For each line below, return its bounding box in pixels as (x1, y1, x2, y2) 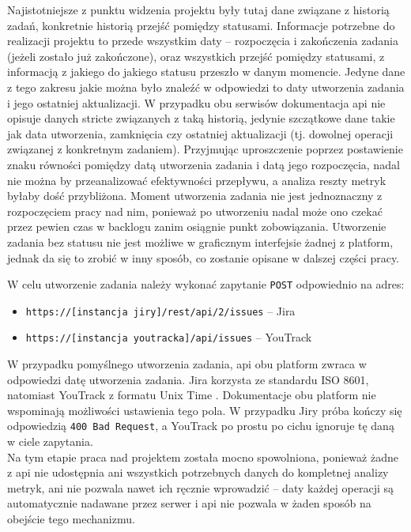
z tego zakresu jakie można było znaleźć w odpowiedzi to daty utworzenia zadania (7, 78, 405, 95)
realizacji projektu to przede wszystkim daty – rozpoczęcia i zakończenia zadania (7, 32, 398, 49)
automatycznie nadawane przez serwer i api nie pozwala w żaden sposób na (7, 495, 371, 511)
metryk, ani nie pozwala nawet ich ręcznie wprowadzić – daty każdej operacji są (7, 479, 394, 496)
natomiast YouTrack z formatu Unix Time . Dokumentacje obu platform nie (7, 387, 376, 403)
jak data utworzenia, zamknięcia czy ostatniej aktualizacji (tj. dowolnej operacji (7, 125, 394, 141)
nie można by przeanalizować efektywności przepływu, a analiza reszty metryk (7, 172, 386, 188)
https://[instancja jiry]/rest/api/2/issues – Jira (25, 302, 296, 319)
